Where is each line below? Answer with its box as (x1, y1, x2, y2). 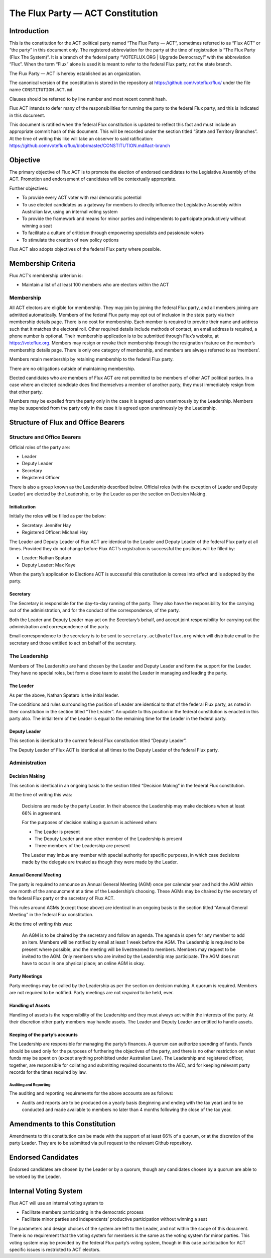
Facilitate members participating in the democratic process (22, 1209, 144, 1215)
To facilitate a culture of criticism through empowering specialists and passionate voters (22, 230, 204, 236)
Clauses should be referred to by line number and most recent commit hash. (9, 96, 167, 102)
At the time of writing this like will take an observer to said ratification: (9, 135, 154, 141)
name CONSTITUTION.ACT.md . (9, 87, 74, 93)
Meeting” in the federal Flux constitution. (9, 912, 94, 918)
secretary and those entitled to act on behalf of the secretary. (9, 640, 137, 646)
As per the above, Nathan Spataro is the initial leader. (9, 692, 119, 698)
